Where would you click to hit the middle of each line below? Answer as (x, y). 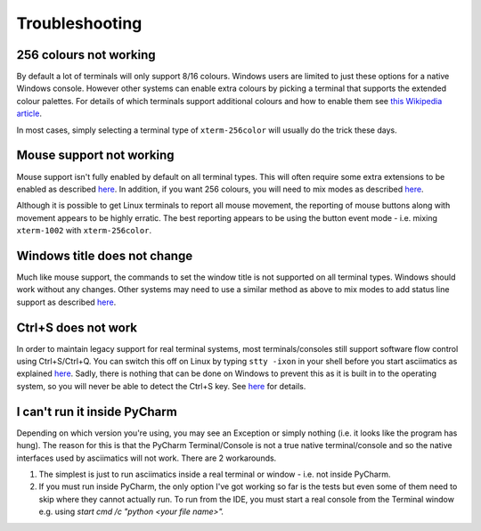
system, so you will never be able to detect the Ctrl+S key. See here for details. (161, 386)
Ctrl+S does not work (77, 327)
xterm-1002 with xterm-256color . (84, 231)
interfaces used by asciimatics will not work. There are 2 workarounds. (147, 458)
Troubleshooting (79, 23)
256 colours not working (86, 55)
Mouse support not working (95, 155)
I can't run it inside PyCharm (97, 411)
